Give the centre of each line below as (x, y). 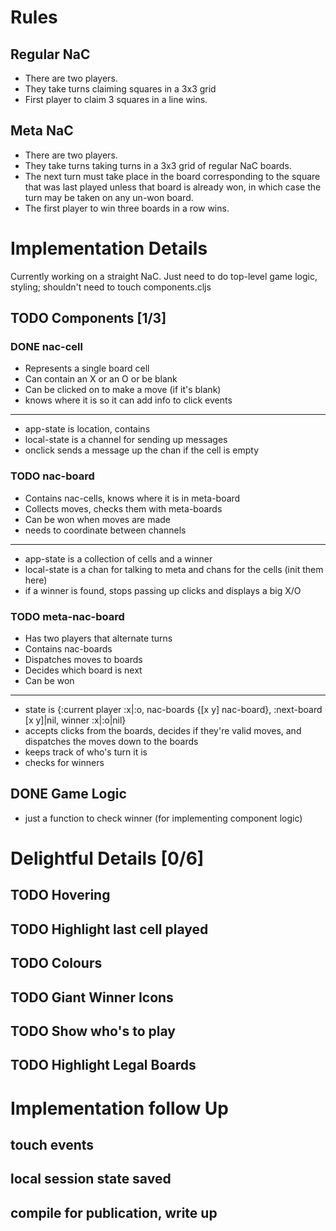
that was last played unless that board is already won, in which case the (173, 187)
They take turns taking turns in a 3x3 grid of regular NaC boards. (158, 165)
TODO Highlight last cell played (109, 929)
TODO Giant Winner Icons (92, 997)
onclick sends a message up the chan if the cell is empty (142, 450)
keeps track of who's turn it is (86, 752)
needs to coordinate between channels (105, 530)
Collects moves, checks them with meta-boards (123, 508)
